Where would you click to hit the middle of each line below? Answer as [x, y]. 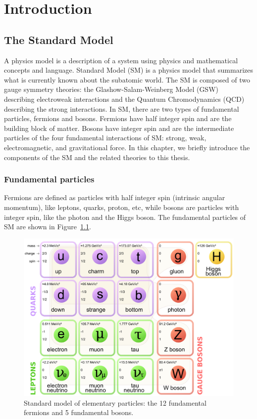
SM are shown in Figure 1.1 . [48, 227]
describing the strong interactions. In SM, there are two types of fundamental [122, 108]
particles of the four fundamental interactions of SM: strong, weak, [105, 138]
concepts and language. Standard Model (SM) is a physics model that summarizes [128, 70]
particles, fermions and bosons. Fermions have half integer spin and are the [118, 118]
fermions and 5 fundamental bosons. [79, 412]
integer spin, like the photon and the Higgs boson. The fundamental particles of [125, 217]
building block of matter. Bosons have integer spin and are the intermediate [119, 128]
